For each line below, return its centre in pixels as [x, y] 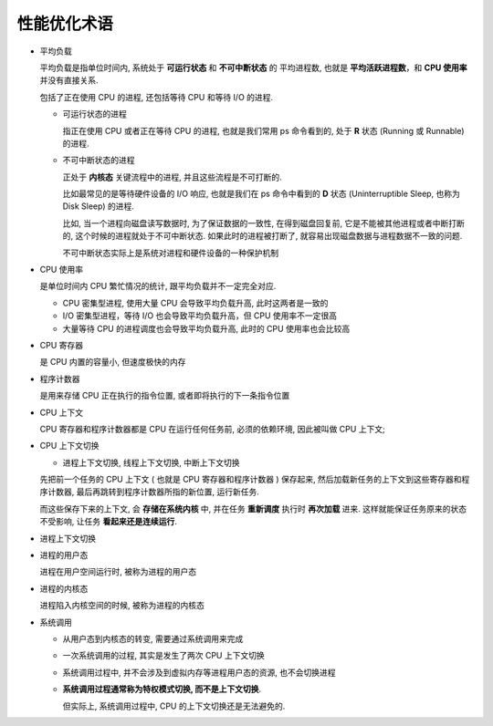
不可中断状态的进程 [99, 161]
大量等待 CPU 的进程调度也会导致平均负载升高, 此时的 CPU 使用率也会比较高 [206, 328]
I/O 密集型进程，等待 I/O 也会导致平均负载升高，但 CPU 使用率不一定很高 [200, 316]
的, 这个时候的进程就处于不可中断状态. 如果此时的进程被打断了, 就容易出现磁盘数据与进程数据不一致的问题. [262, 236]
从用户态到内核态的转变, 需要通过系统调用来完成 [153, 639]
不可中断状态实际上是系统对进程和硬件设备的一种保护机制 [170, 253]
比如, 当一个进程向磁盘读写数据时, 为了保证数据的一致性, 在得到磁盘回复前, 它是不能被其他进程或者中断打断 [263, 223]
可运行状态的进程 [94, 114]
